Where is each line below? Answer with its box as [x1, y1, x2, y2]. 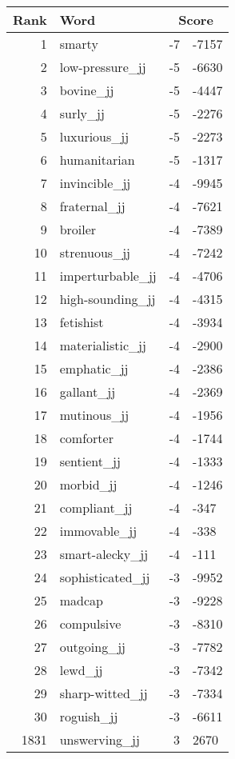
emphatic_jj [59, 359, 129, 378]
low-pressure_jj [59, 58, 146, 76]
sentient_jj [59, 452, 121, 470]
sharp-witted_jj [59, 684, 148, 702]
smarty [59, 34, 98, 53]
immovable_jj [59, 521, 137, 540]
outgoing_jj [59, 637, 125, 656]
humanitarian [59, 150, 135, 169]
